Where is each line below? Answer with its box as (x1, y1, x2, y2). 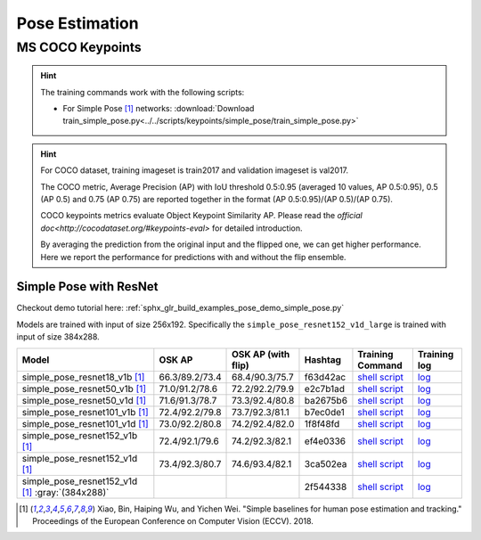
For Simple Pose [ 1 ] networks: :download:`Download (62, 102, 255, 113)
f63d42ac (304, 371, 346, 383)
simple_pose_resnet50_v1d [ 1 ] (21, 394, 147, 406)
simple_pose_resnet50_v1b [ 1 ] (21, 382, 147, 395)
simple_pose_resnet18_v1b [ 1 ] (21, 371, 145, 383)
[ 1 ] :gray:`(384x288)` (21, 486, 110, 498)
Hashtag (304, 353, 342, 365)
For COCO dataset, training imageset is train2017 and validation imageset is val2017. (40, 165, 349, 176)
